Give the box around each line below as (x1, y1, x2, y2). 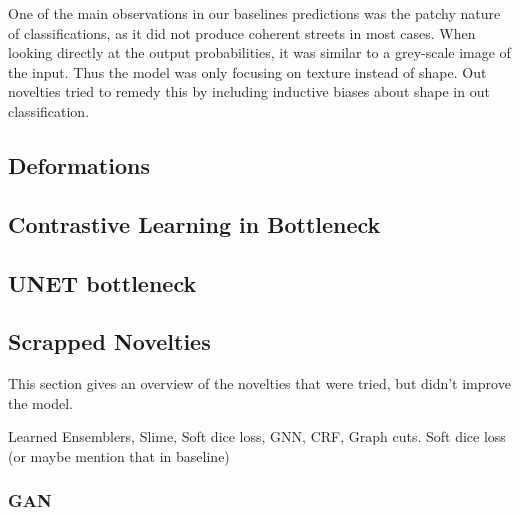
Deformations (8, 149, 150, 180)
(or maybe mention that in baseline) (8, 445, 230, 466)
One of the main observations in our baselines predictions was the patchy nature (8, 3, 501, 23)
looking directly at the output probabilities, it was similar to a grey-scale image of (8, 42, 511, 63)
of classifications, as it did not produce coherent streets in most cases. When (8, 22, 476, 43)
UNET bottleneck (8, 267, 197, 298)
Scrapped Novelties (8, 326, 211, 357)
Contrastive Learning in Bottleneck (8, 208, 381, 239)
